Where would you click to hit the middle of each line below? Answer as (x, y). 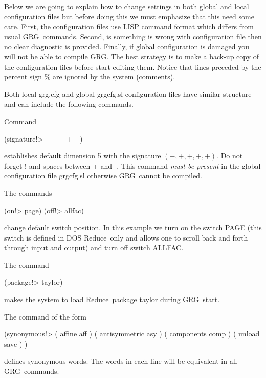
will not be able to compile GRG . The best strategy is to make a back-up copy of (132, 56)
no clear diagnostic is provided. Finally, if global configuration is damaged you (127, 46)
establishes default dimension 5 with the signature (83, 156)
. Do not (230, 156)
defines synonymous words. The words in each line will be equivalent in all (121, 361)
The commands (28, 193)
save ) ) (16, 343)
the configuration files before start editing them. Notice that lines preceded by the (133, 66)
